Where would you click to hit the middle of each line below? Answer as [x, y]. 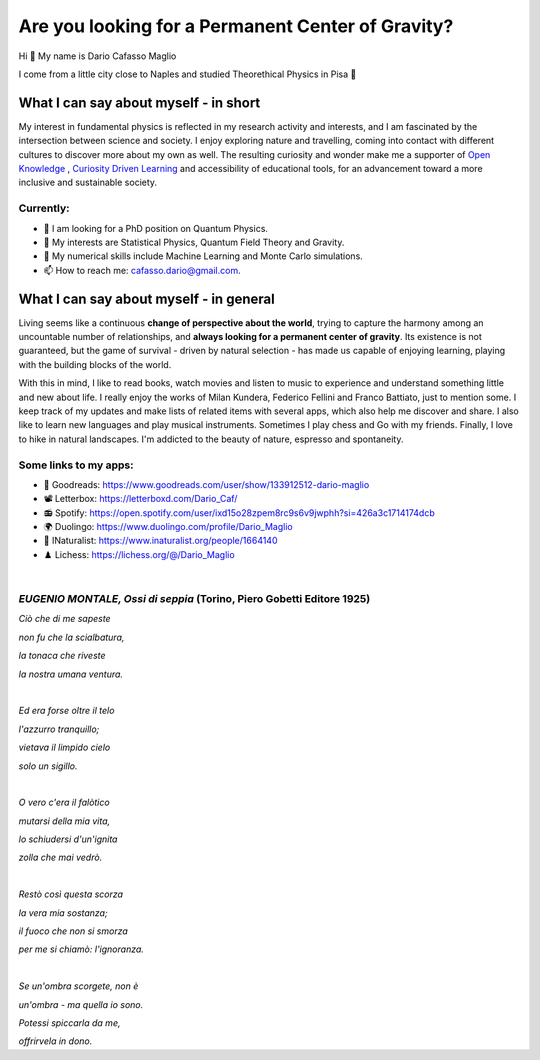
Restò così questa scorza [71, 894]
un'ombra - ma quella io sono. [81, 1004]
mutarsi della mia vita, [64, 821]
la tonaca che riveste [62, 656]
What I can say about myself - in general [146, 298]
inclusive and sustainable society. [88, 182]
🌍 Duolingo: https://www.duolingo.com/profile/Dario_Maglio [168, 527]
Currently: [44, 208]
